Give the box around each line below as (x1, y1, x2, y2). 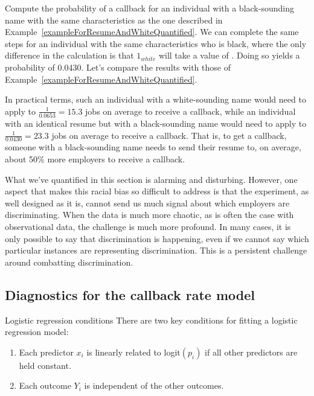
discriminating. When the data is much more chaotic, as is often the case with (5, 208, 294, 221)
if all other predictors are (205, 345, 298, 358)
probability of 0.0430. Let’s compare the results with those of (5, 60, 231, 73)
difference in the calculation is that (5, 49, 134, 62)
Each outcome (19, 379, 71, 392)
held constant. (19, 359, 71, 371)
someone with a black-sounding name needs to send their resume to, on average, (5, 141, 301, 153)
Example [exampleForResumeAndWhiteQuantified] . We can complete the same (5, 25, 299, 38)
